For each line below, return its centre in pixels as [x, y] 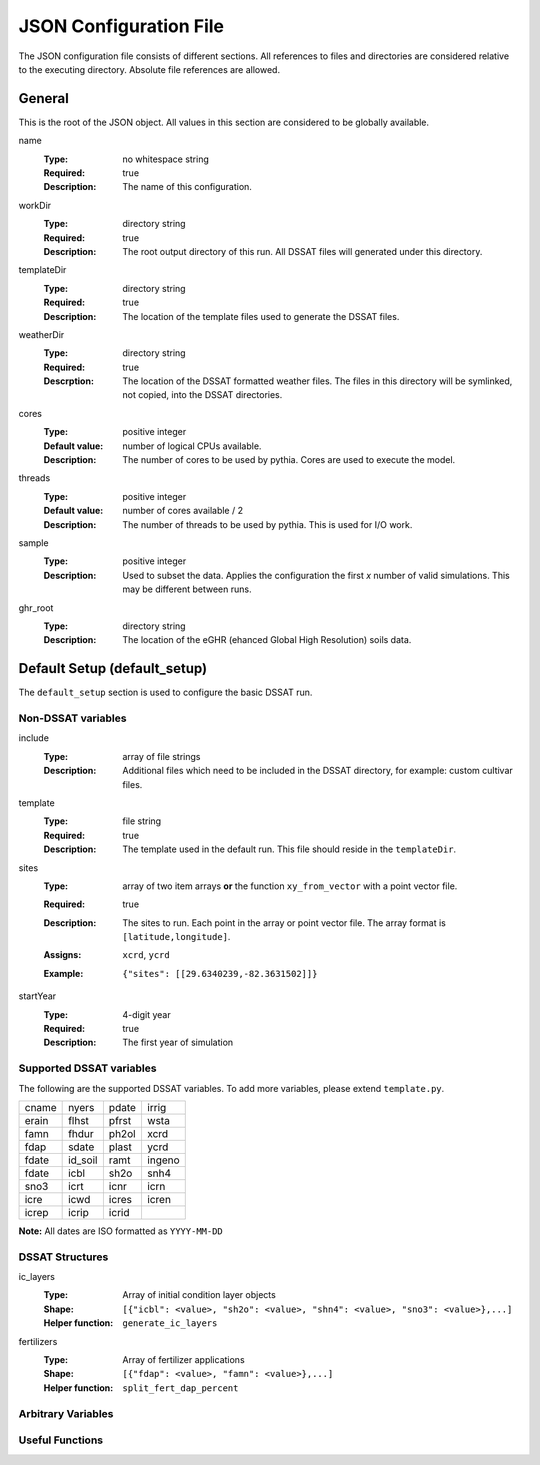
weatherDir [41, 334]
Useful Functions [61, 1440]
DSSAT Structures [63, 1257]
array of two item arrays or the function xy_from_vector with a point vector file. [290, 886]
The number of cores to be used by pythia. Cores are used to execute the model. [289, 460]
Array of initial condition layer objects [199, 1295]
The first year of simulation [178, 1042]
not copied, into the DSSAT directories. [202, 395]
